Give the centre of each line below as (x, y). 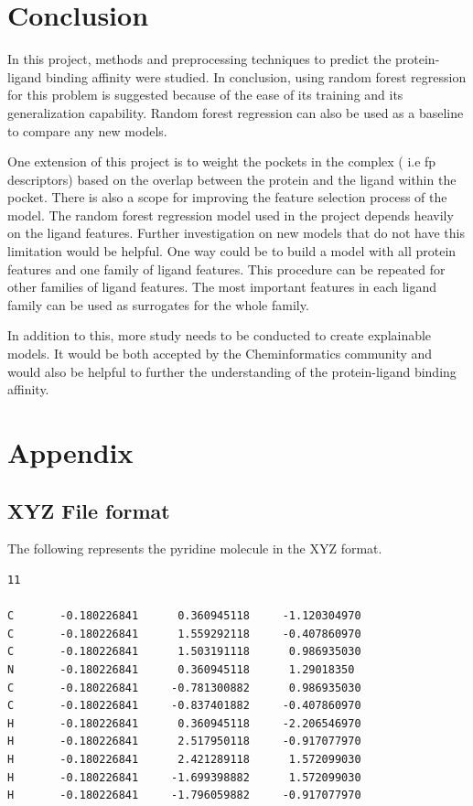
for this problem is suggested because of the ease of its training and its (205, 95)
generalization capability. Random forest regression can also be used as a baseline (236, 112)
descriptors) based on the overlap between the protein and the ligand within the (232, 179)
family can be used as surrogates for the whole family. (158, 304)
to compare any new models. (87, 130)
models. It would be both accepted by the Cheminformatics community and (220, 354)
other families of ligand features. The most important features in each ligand (222, 287)
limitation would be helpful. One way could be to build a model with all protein (232, 251)
